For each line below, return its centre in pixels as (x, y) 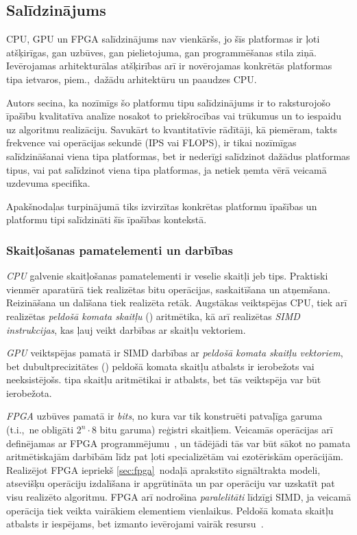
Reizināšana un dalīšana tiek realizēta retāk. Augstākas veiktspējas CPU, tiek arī (177, 303)
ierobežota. (29, 392)
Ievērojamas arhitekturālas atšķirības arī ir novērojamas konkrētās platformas (169, 66)
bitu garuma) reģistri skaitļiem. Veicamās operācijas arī (216, 430)
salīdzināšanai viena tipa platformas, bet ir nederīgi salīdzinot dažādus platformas (178, 156)
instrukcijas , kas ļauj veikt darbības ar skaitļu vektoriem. (126, 329)
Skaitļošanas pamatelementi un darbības (120, 250)
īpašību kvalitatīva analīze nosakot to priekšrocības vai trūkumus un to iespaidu (174, 116)
